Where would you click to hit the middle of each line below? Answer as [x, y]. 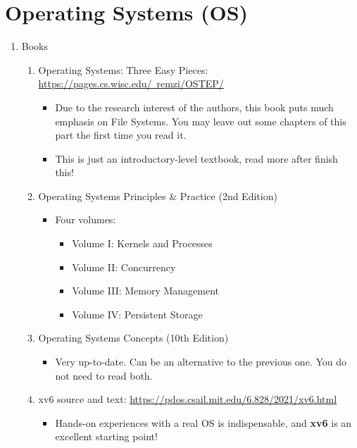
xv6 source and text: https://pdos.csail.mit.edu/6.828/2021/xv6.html [188, 399]
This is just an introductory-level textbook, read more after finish [196, 158]
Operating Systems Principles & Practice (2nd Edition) [158, 195]
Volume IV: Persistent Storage [137, 314]
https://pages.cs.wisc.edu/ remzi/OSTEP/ [131, 83]
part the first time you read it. [121, 135]
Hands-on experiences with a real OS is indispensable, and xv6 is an [203, 422]
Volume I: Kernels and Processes [142, 243]
